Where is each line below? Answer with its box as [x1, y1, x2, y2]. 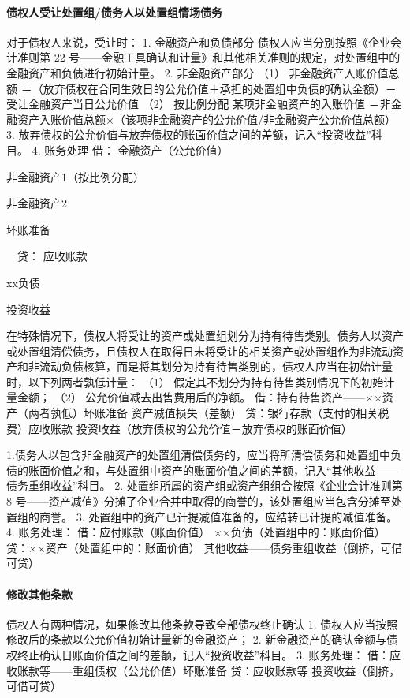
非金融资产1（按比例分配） [6, 168, 144, 185]
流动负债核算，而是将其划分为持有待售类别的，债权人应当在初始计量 [39, 358, 393, 375]
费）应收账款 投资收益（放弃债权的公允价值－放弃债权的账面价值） [6, 420, 352, 436]
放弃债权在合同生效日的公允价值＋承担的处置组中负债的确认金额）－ [43, 80, 397, 96]
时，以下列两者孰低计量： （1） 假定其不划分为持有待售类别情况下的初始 [6, 373, 384, 390]
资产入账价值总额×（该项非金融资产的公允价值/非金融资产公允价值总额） [17, 110, 396, 127]
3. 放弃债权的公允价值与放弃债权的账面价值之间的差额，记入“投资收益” [6, 126, 371, 143]
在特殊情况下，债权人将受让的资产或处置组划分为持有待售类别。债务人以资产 [6, 327, 404, 344]
